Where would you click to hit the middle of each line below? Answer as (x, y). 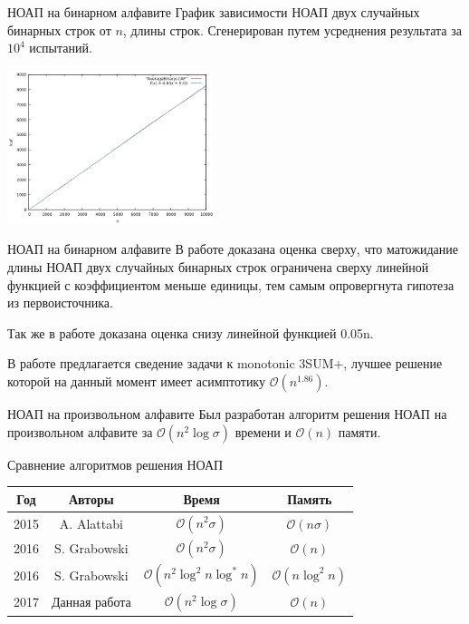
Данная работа (91, 602)
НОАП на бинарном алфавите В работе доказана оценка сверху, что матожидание (233, 249)
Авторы (91, 498)
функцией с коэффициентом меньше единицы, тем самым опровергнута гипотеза (231, 284)
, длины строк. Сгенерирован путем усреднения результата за (292, 29)
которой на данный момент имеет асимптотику (136, 381)
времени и (263, 431)
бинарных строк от (59, 29)
